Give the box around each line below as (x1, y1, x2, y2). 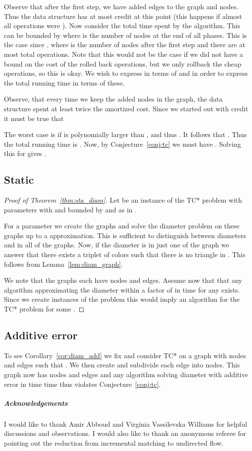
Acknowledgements (4, 398, 68, 408)
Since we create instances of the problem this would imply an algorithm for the (4, 294, 240, 304)
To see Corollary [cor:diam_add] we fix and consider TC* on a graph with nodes (4, 350, 246, 360)
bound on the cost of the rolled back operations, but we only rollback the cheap (4, 58, 241, 69)
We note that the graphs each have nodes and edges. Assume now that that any (4, 275, 242, 285)
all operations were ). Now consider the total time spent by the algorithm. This (4, 20, 240, 31)
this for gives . (4, 148, 46, 158)
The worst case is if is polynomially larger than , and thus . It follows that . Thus (4, 129, 247, 139)
